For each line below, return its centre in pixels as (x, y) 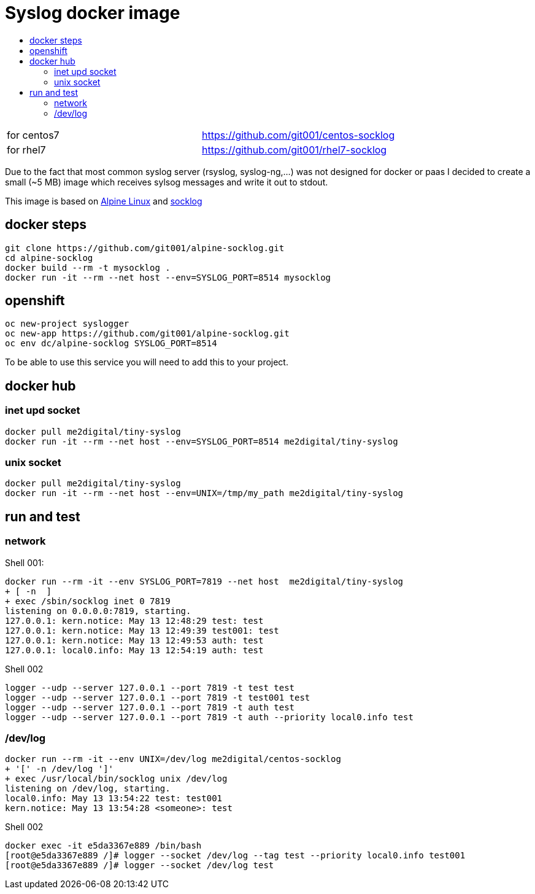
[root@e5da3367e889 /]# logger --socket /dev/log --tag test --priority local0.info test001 (235, 856)
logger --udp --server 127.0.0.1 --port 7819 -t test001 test (158, 697)
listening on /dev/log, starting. (88, 789)
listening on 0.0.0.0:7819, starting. (98, 611)
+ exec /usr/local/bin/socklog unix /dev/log (116, 779)
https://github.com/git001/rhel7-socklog (294, 150)
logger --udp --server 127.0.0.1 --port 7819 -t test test (150, 687)
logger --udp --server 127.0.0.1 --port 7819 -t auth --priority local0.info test (209, 717)
